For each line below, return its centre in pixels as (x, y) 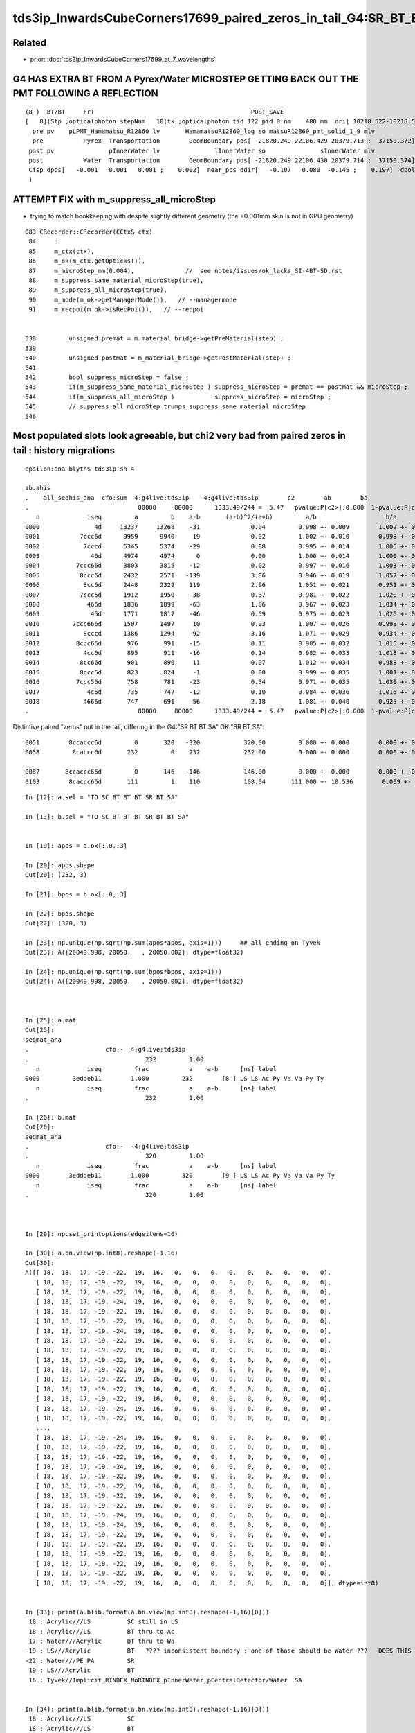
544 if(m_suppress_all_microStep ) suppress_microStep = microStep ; (178, 397)
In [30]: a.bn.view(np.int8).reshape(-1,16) (102, 1253)
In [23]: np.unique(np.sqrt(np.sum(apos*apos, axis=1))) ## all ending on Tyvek (173, 942)
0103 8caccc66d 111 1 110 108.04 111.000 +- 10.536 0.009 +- (218, 781)
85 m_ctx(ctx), (62, 251)
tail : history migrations (64, 450)
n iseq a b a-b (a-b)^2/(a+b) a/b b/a (216, 517)
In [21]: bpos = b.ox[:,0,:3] (76, 894)
